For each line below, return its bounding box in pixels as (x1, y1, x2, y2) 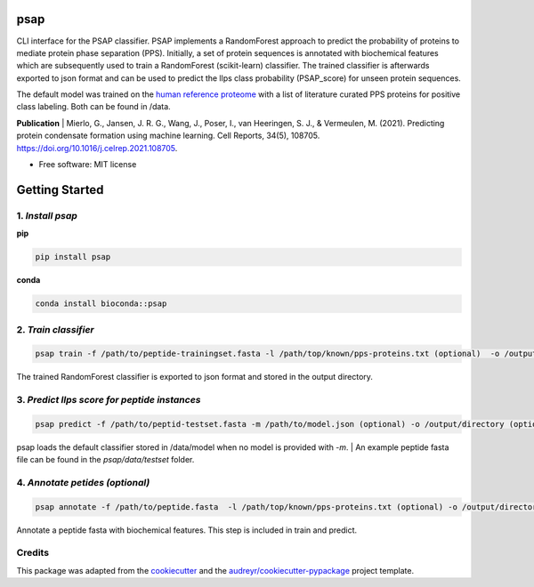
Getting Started (16, 182, 104, 197)
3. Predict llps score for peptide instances (16, 394, 201, 406)
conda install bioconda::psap (35, 299, 167, 309)
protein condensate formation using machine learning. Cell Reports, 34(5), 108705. (16, 130, 320, 141)
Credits (16, 547, 49, 559)
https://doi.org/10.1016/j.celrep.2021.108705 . (16, 142, 178, 153)
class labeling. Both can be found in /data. (16, 101, 171, 112)
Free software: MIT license (38, 159, 137, 170)
